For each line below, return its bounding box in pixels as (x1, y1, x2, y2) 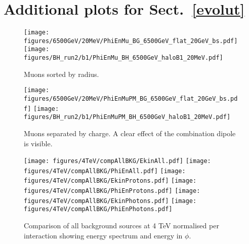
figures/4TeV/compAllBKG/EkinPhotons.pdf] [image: (24, 197, 197, 205)
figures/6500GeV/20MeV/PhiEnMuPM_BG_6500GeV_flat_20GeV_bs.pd (24, 95, 238, 102)
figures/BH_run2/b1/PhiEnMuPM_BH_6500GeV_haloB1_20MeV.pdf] (24, 113, 231, 121)
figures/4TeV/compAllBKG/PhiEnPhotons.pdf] (24, 206, 173, 213)
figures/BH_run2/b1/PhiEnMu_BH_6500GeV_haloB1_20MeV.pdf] (24, 54, 223, 62)
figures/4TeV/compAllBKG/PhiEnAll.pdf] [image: (24, 167, 186, 175)
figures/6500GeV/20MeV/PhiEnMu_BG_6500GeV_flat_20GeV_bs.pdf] (24, 37, 238, 45)
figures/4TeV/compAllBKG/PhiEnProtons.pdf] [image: (24, 187, 200, 195)
